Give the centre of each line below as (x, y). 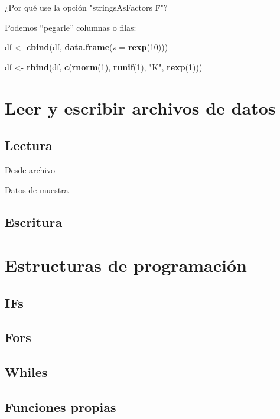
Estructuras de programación (126, 265)
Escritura (34, 221)
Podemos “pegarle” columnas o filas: (71, 27)
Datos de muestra (37, 189)
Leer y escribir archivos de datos (140, 107)
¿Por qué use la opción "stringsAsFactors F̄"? (86, 7)
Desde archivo (30, 169)
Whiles (26, 372)
